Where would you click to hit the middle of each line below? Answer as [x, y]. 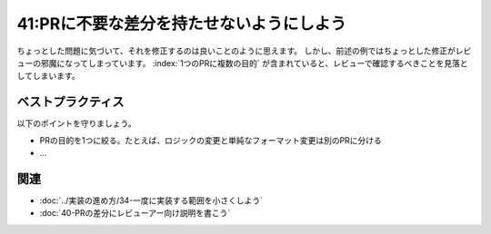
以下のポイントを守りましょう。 [76, 123]
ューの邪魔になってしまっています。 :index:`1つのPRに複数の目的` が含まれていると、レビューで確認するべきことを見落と [242, 63]
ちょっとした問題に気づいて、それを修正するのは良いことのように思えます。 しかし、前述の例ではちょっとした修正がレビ [244, 51]
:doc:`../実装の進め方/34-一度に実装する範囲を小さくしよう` [151, 200]
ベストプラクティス [70, 102]
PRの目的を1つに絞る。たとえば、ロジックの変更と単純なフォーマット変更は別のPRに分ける [210, 140]
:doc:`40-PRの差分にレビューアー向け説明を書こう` [135, 213]
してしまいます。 [49, 76]
